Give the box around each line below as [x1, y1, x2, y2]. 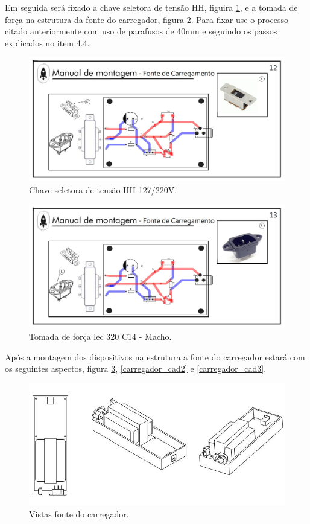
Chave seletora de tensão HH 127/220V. [29, 183, 177, 196]
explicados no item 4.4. [5, 36, 90, 49]
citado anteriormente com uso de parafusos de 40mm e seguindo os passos [5, 25, 277, 37]
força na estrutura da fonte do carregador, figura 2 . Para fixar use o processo [5, 13, 288, 25]
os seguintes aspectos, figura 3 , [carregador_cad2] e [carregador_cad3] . [5, 362, 267, 375]
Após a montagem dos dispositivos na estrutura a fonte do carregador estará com [5, 350, 305, 363]
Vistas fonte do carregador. [29, 507, 129, 520]
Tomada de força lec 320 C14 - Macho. [29, 330, 172, 343]
